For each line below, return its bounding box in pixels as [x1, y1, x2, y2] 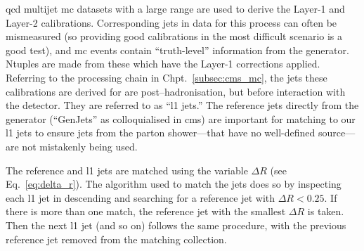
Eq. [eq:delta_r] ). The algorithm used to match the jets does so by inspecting [6, 176, 342, 191]
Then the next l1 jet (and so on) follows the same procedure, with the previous [6, 217, 346, 232]
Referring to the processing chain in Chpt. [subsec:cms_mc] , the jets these [6, 70, 327, 84]
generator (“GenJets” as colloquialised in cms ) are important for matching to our [6, 111, 356, 126]
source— [318, 125, 356, 140]
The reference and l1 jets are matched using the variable [6, 162, 248, 177]
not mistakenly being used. [22, 139, 138, 153]
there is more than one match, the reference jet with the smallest [6, 204, 286, 219]
